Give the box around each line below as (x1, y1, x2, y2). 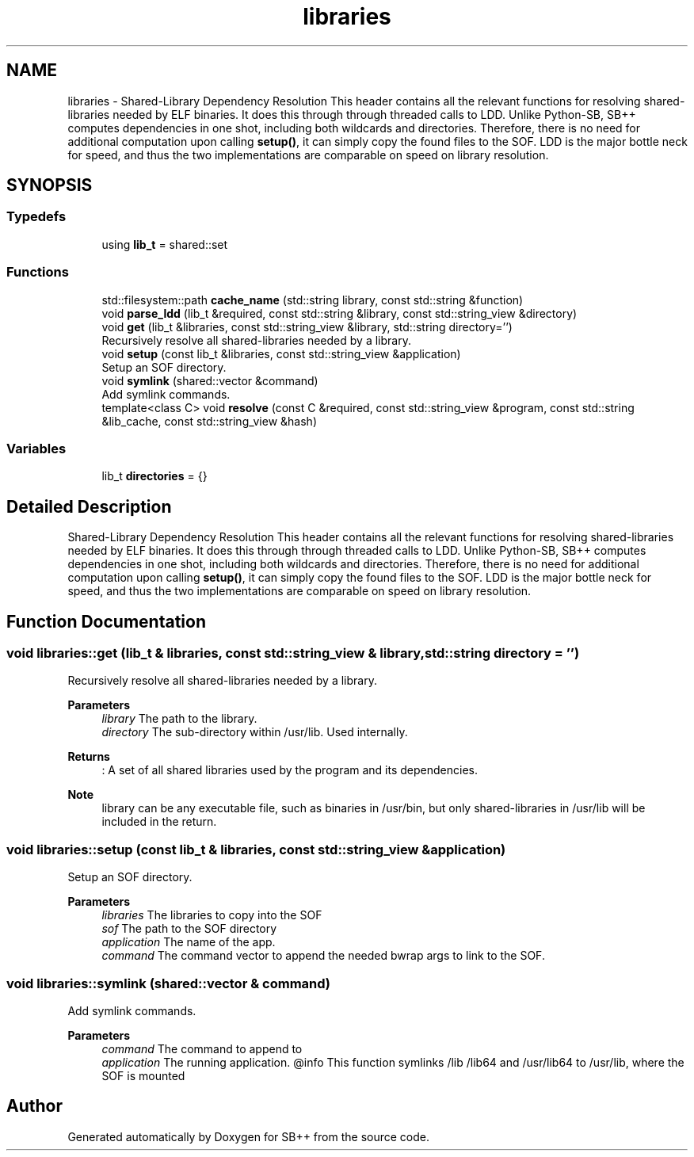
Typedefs (6, 208, 67, 225)
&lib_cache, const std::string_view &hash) (101, 414, 317, 428)
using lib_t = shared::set (101, 237, 228, 251)
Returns (67, 750, 110, 764)
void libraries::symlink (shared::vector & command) (6, 975, 331, 991)
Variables (6, 440, 67, 456)
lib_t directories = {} (101, 469, 208, 483)
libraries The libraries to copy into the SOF (101, 908, 322, 922)
